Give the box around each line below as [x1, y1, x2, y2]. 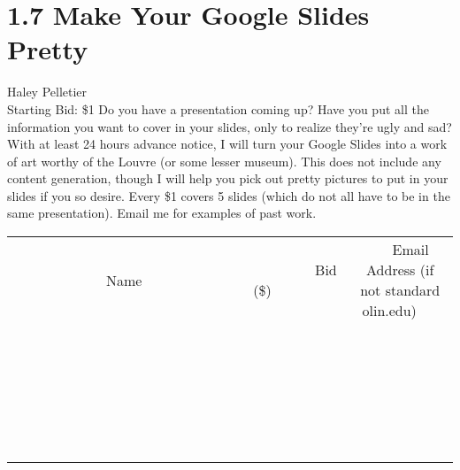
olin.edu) [362, 300, 417, 321]
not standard [360, 280, 441, 301]
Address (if [366, 259, 434, 281]
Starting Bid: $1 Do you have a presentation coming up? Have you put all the [7, 99, 429, 118]
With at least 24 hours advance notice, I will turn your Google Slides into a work [7, 135, 448, 153]
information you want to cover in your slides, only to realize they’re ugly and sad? [7, 117, 452, 135]
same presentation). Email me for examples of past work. [7, 204, 317, 222]
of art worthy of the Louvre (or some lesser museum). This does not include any [7, 151, 441, 170]
